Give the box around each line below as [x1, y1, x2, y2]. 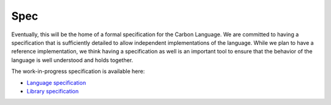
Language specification [26, 79, 86, 86]
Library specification [26, 87, 79, 95]
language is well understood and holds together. [11, 56, 134, 64]
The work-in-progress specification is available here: [11, 68, 145, 75]
